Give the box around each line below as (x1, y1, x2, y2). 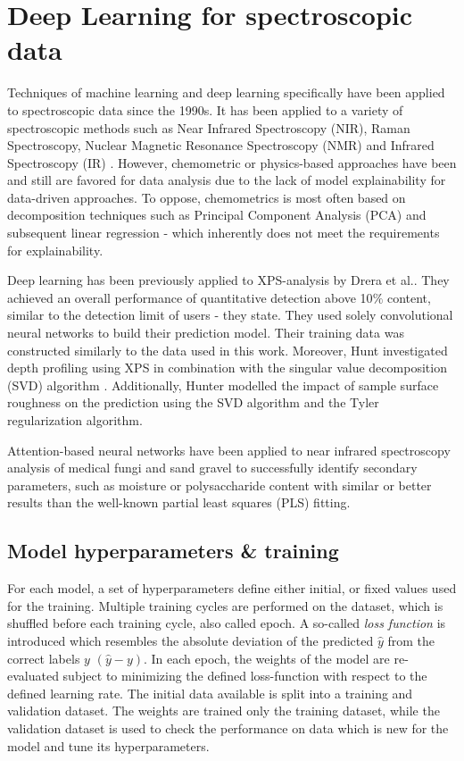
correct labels (7, 648, 80, 667)
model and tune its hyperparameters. (7, 736, 210, 755)
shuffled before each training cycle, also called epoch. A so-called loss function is (7, 614, 446, 632)
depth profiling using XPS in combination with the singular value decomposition (7, 358, 447, 377)
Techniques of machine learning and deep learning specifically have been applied (7, 83, 445, 102)
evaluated (7, 666, 59, 685)
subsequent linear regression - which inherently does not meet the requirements (7, 223, 440, 242)
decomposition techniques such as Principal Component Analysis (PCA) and (7, 205, 427, 224)
